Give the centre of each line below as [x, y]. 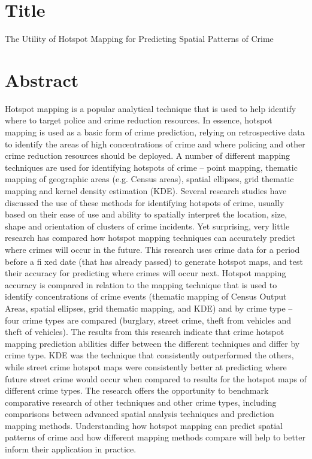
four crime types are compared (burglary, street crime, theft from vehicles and [148, 320]
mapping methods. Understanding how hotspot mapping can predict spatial [144, 425]
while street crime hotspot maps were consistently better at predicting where [146, 366]
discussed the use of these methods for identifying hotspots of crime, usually [145, 202]
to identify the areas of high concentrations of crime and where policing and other [155, 144]
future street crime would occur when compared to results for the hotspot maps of [156, 378]
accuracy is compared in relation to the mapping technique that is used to [141, 284]
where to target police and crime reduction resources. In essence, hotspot [139, 120]
